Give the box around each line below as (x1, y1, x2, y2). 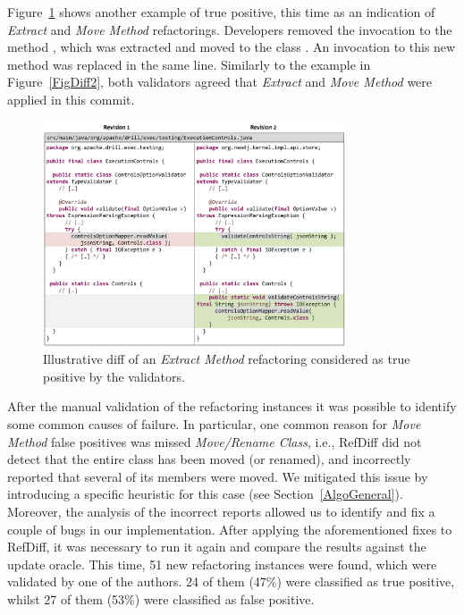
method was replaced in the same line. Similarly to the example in (7, 55, 371, 73)
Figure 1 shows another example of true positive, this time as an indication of (7, 3, 435, 21)
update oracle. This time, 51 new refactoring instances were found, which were (7, 554, 437, 573)
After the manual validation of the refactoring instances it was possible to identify (7, 397, 457, 416)
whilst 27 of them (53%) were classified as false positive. (7, 589, 315, 608)
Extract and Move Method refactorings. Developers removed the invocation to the (7, 20, 452, 38)
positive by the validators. (43, 366, 185, 385)
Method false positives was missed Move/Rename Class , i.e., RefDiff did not (7, 432, 422, 451)
